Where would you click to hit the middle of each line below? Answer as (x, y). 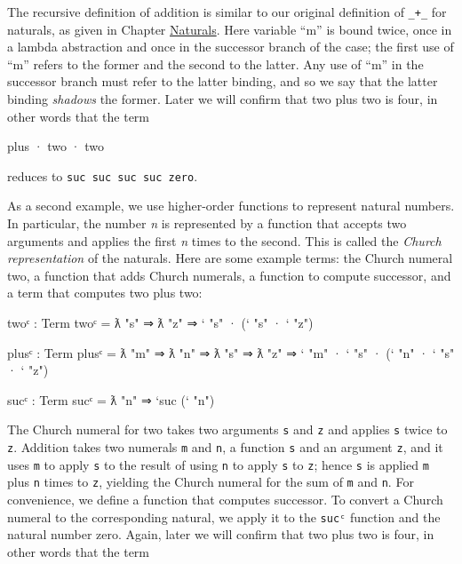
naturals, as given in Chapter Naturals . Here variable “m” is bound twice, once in (230, 29)
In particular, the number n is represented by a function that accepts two (207, 223)
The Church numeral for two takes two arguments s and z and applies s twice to (227, 429)
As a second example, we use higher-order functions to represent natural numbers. (231, 206)
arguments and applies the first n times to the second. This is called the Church (224, 240)
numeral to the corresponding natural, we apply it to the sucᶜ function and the (224, 516)
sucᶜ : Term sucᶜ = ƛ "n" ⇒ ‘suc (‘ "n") (111, 399)
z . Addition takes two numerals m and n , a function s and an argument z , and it (225, 447)
